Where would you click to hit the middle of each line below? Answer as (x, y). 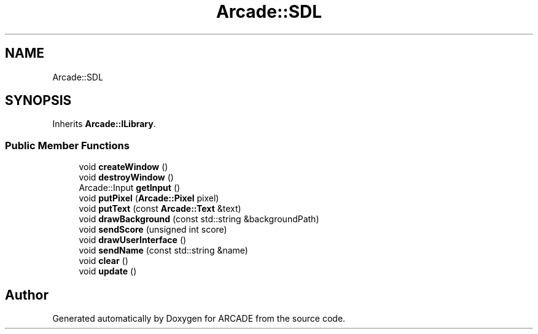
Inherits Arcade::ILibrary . (104, 124)
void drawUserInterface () (133, 240)
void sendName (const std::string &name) (163, 251)
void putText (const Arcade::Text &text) (160, 209)
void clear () (103, 261)
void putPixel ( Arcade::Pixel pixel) (149, 198)
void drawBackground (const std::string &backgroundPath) (199, 219)
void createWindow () (123, 167)
